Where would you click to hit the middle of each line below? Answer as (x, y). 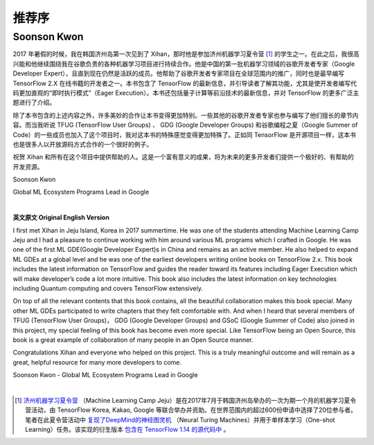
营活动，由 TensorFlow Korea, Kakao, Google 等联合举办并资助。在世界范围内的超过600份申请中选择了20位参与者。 (191, 410)
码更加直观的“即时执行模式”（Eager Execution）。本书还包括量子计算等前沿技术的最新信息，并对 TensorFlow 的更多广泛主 (186, 93)
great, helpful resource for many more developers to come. (97, 362)
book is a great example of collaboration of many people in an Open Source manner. (133, 340)
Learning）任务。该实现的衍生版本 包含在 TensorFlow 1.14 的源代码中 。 (127, 430)
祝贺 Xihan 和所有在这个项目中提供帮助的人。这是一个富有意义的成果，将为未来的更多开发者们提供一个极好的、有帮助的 (184, 157)
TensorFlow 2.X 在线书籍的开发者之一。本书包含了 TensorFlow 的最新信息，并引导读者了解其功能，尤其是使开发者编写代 (185, 83)
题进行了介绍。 (34, 102)
